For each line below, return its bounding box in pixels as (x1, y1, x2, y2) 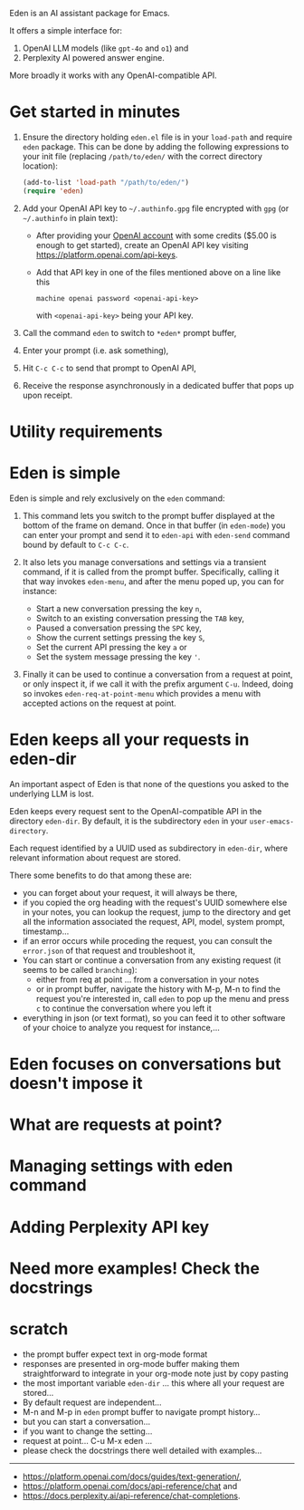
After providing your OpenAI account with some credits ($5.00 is (35, 230, 278, 241)
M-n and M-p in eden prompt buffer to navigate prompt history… (22, 1406, 261, 1417)
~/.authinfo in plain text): (22, 212, 119, 223)
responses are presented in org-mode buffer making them (22, 1358, 240, 1369)
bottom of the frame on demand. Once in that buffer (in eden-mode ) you (22, 520, 286, 531)
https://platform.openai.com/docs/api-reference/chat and (22, 1480, 238, 1491)
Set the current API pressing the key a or (35, 641, 187, 652)
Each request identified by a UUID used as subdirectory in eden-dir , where (9, 842, 288, 853)
